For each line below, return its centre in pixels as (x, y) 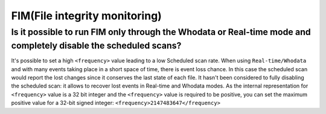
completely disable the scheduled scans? (96, 46)
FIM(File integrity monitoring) (87, 16)
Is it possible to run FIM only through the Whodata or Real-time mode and (161, 32)
